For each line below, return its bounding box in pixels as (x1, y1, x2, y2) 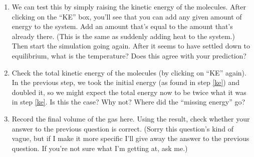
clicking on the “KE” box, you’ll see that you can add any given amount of (12, 11, 242, 21)
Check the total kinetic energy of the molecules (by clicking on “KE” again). (12, 67, 246, 77)
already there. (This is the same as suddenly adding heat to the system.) (12, 30, 235, 41)
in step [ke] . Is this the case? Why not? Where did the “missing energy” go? (12, 96, 245, 107)
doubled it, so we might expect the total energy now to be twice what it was (12, 86, 246, 97)
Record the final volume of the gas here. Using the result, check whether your (12, 113, 250, 123)
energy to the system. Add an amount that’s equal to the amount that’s (12, 21, 233, 31)
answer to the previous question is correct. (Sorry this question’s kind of (12, 123, 233, 133)
